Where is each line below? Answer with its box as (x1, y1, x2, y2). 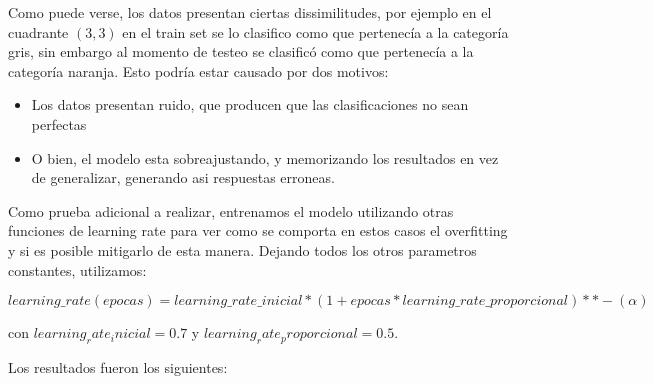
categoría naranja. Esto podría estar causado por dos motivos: (8, 60, 389, 81)
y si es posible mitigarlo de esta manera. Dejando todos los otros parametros (8, 239, 477, 260)
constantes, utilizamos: (8, 259, 147, 280)
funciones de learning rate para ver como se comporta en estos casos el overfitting (8, 220, 508, 241)
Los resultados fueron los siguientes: (8, 356, 228, 377)
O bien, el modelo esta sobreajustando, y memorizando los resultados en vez (31, 147, 499, 168)
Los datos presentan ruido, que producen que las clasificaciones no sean (31, 94, 469, 115)
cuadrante (8, 21, 69, 42)
